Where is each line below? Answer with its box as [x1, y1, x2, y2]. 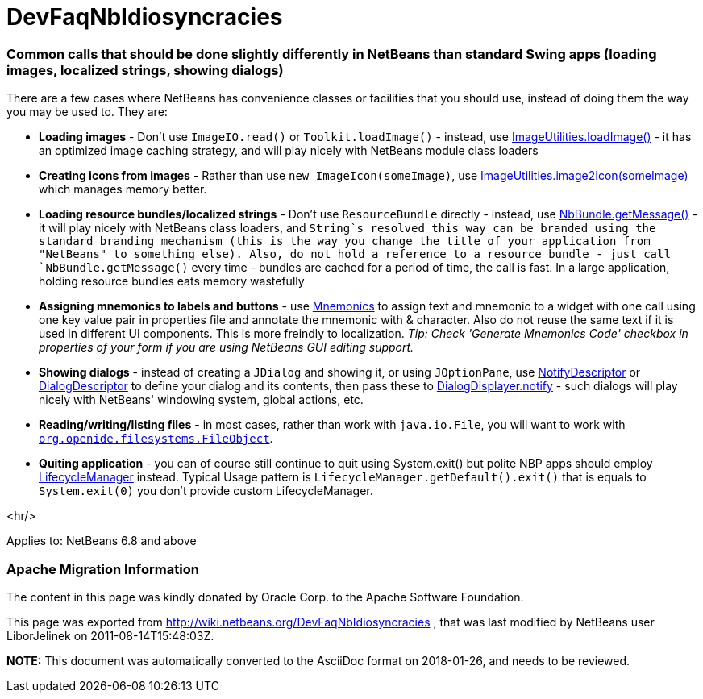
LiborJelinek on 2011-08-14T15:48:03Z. [6, 628, 214, 643]
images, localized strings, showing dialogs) [6, 61, 284, 78]
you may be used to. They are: [6, 105, 168, 119]
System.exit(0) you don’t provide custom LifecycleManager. [39, 484, 373, 498]
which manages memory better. [39, 182, 207, 197]
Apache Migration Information [6, 560, 199, 577]
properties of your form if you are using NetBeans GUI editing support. [39, 340, 414, 355]
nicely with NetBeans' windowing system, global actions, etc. [39, 393, 364, 407]
